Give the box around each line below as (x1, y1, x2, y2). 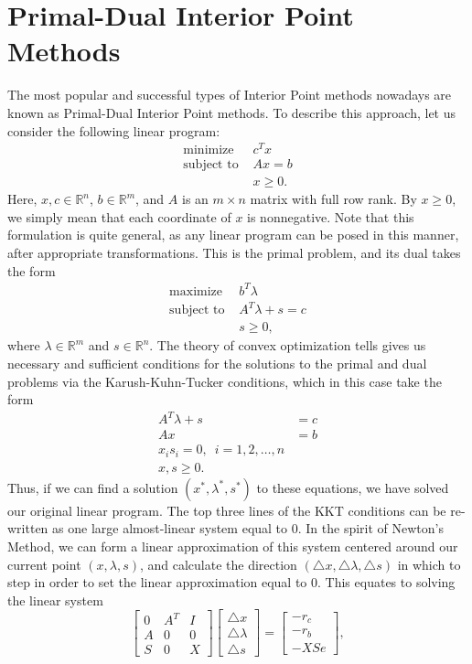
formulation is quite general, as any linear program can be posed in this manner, (7, 225, 459, 244)
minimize (183, 144, 234, 157)
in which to (397, 554, 461, 573)
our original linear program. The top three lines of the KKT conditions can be (7, 500, 446, 519)
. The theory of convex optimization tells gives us (149, 336, 426, 355)
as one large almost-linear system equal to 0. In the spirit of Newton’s (52, 519, 444, 538)
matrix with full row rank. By (250, 189, 417, 209)
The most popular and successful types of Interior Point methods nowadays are (7, 85, 452, 104)
